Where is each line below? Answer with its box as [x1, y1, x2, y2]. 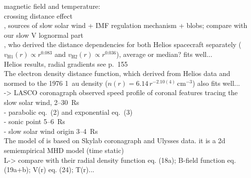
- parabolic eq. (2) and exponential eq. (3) [4, 106, 133, 117]
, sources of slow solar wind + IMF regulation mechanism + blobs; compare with [4, 20, 248, 30]
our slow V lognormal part [4, 29, 83, 40]
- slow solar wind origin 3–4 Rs [4, 126, 98, 136]
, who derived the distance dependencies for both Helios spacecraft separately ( [4, 39, 242, 50]
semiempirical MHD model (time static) [4, 145, 124, 155]
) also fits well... [192, 77, 240, 88]
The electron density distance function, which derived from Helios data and [4, 68, 230, 78]
